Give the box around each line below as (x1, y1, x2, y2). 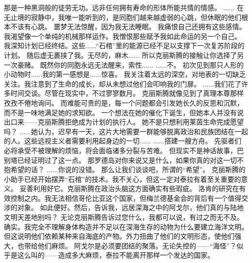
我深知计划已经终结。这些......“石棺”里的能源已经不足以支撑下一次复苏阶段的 (4, 40, 245, 51)
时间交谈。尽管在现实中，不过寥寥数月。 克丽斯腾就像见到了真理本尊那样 (10, 88, 244, 98)
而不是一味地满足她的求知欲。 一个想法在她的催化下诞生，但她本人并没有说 (4, 107, 244, 117)
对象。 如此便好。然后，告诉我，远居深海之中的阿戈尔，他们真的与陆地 (17, 202, 244, 212)
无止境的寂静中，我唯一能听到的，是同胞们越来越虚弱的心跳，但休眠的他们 (4, 12, 241, 22)
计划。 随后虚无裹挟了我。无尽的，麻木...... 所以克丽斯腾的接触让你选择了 (4, 50, 237, 60)
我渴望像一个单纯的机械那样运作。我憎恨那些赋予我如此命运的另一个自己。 (4, 31, 241, 41)
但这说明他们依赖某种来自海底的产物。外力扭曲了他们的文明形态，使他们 (4, 231, 235, 241)
